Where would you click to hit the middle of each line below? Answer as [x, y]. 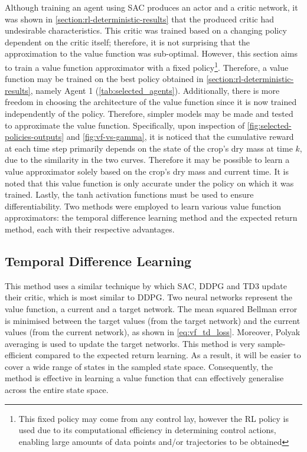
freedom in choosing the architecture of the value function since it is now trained [151, 102]
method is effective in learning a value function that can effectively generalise [144, 378]
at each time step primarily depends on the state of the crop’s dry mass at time [149, 148]
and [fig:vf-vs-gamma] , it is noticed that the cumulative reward [180, 137]
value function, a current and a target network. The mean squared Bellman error [151, 308]
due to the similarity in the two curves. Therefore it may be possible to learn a [147, 160]
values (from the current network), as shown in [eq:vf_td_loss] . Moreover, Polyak [153, 332]
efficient [19, 355]
